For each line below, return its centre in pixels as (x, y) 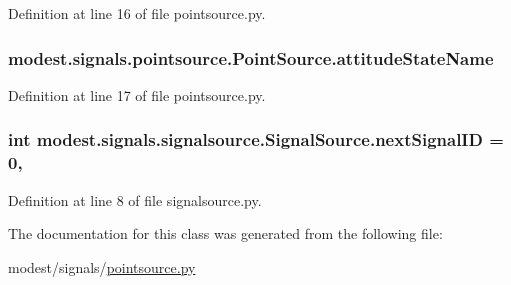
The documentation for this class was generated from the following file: (225, 233)
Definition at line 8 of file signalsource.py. (135, 199)
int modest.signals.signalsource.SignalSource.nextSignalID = (256, 139)
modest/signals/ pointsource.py (102, 266)
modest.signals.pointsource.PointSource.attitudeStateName (251, 57)
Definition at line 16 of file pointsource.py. (137, 13)
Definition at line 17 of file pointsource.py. (137, 94)
